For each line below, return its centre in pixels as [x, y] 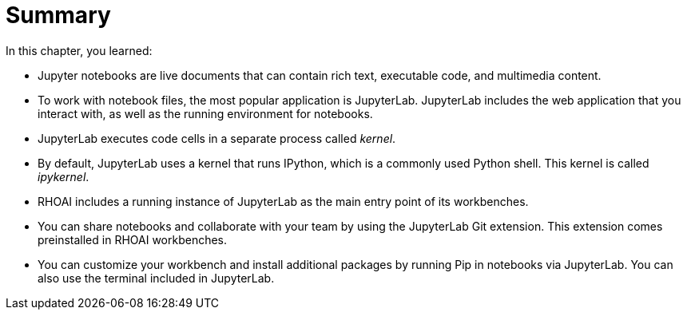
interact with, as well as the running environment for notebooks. [205, 113]
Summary [58, 15]
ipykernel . [64, 176]
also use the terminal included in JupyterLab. [156, 278]
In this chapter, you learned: [79, 50]
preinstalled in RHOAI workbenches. [133, 239]
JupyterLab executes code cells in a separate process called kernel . [217, 138]
